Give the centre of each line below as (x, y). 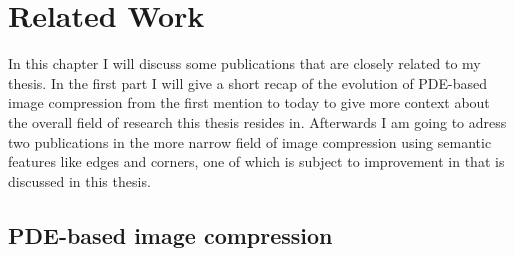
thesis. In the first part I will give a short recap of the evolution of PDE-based (248, 82)
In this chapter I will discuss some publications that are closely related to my (244, 63)
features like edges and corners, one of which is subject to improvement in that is (256, 161)
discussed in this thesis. (79, 180)
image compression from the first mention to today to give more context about (249, 102)
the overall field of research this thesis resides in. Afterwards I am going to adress (257, 121)
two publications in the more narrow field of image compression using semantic (250, 141)
